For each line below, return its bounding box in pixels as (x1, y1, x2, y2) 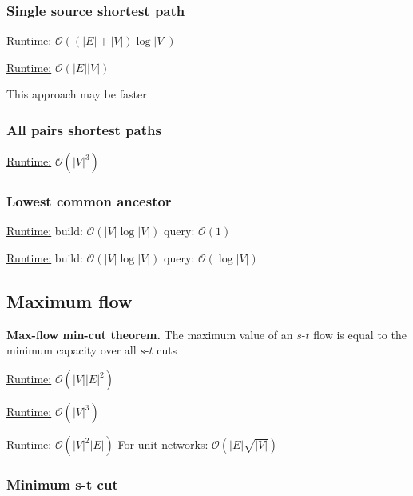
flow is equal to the (313, 326, 407, 342)
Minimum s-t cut (6, 474, 118, 494)
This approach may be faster (6, 86, 147, 102)
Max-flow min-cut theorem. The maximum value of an (6, 326, 293, 342)
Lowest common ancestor (6, 191, 172, 211)
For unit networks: (117, 436, 208, 453)
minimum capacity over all (6, 342, 137, 358)
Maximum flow (6, 289, 133, 314)
